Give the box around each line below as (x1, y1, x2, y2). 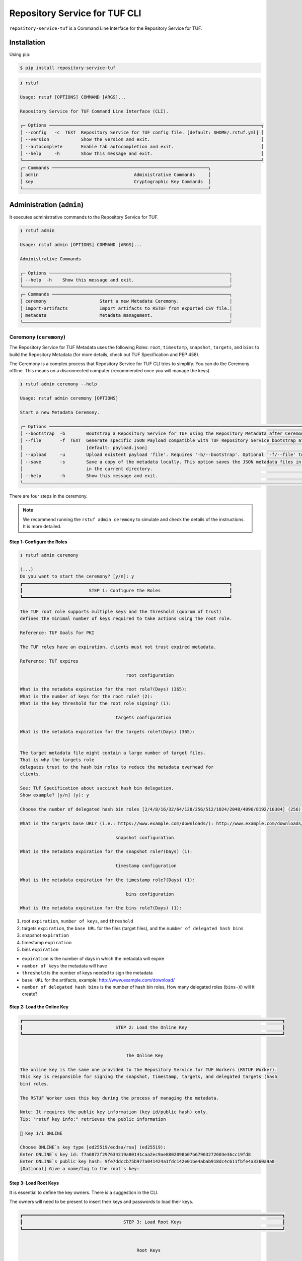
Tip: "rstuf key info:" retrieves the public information (20, 1116, 166, 1122)
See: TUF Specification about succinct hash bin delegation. (20, 785, 174, 791)
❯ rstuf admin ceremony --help (20, 381, 98, 387)
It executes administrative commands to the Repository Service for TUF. (9, 214, 159, 220)
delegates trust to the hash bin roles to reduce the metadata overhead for (20, 764, 214, 770)
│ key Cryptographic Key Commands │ (20, 179, 211, 185)
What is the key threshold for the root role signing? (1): (20, 701, 172, 706)
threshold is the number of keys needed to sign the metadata (22, 970, 153, 976)
